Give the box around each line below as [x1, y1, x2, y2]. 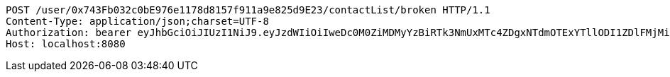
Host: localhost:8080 [6, 38, 126, 49]
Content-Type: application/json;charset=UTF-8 [6, 16, 269, 27]
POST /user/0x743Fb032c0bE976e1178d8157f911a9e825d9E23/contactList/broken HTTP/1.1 [6, 4, 490, 16]
